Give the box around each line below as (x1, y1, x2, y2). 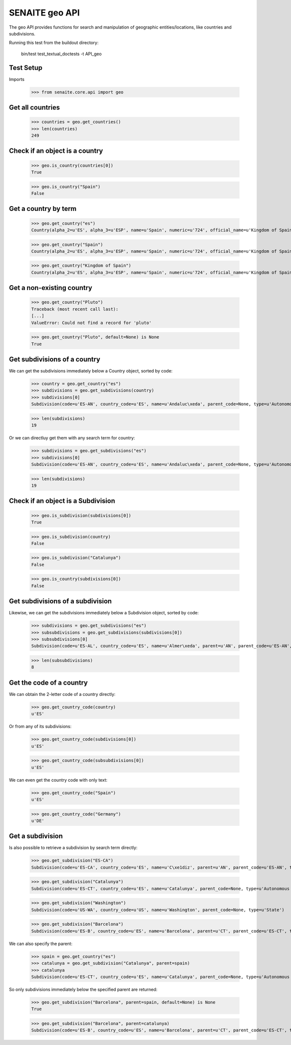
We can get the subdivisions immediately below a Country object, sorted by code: (9, 368, 173, 374)
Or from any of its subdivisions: (9, 723, 72, 729)
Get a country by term (9, 205, 77, 213)
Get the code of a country (9, 678, 88, 687)
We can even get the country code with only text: (9, 777, 108, 783)
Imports (9, 76, 25, 82)
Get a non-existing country (9, 284, 92, 292)
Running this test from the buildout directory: (9, 40, 99, 46)
